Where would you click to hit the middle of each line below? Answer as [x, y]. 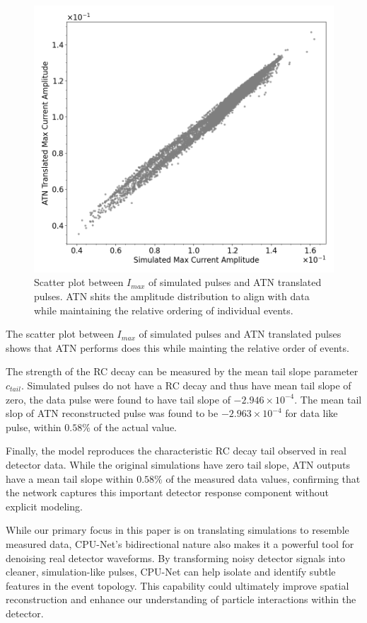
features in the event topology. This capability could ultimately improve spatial [177, 585]
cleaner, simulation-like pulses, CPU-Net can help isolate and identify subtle [171, 572]
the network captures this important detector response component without [168, 492]
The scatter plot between [60, 334]
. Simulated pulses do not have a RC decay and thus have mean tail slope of [186, 385]
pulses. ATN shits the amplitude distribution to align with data [172, 296]
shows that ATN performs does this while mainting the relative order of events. [177, 347]
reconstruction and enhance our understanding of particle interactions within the [181, 599]
